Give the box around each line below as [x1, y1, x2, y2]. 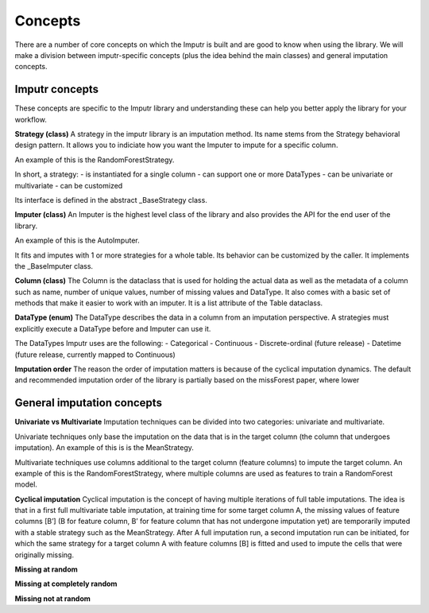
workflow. [14, 114, 47, 124]
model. [14, 479, 37, 489]
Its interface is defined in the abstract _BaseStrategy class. [14, 195, 208, 204]
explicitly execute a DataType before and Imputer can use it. [14, 324, 211, 333]
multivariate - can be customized [14, 180, 123, 190]
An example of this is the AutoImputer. [14, 235, 140, 246]
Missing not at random [14, 593, 91, 603]
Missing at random [14, 565, 79, 574]
